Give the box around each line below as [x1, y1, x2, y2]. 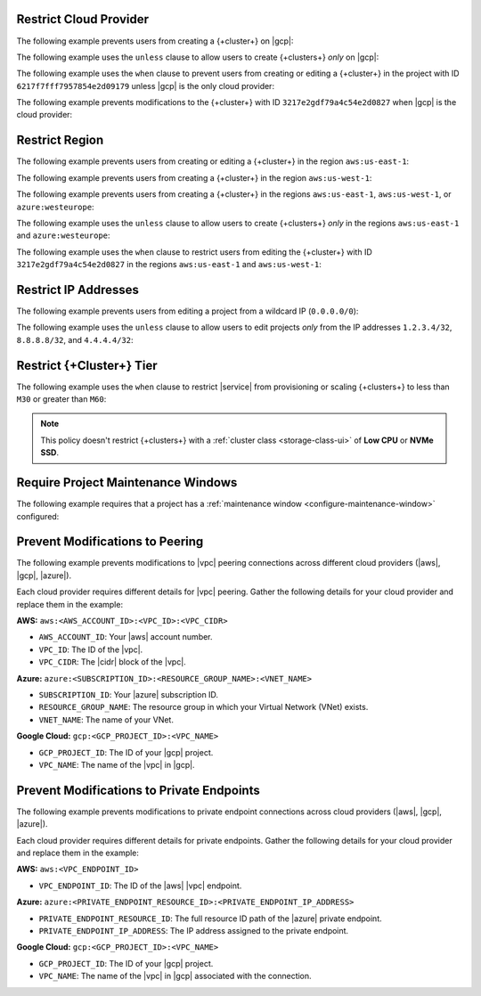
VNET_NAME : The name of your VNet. [38, 714, 174, 725]
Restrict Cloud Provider [16, 12, 149, 27]
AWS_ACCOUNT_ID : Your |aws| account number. [38, 632, 213, 642]
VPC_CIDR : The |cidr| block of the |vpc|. [38, 657, 186, 667]
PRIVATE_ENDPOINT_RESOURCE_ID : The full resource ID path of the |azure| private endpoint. [38, 913, 382, 924]
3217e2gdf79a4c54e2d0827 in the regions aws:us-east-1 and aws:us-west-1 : [16, 259, 322, 270]
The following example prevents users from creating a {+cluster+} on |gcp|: [16, 36, 294, 46]
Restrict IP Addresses [16, 282, 140, 298]
